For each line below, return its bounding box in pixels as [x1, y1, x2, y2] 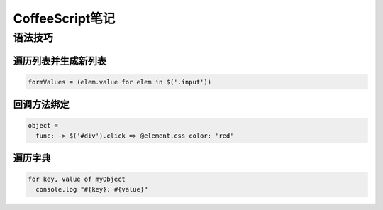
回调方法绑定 [13, 99, 70, 111]
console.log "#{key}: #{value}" [35, 185, 148, 193]
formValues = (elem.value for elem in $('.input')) [28, 78, 212, 86]
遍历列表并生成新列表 [13, 55, 106, 67]
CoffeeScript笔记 [13, 11, 116, 26]
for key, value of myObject [28, 175, 126, 184]
